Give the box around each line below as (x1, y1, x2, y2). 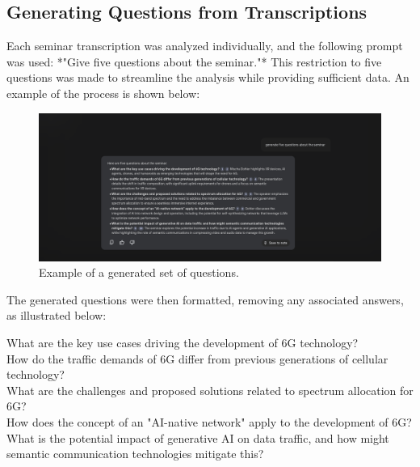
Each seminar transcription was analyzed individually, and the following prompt (6, 37, 403, 54)
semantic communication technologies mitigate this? (6, 445, 264, 462)
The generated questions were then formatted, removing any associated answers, (6, 291, 404, 308)
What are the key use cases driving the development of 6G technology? (6, 333, 359, 350)
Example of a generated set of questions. (39, 264, 239, 281)
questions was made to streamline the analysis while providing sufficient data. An (6, 69, 409, 86)
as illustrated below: (6, 307, 107, 324)
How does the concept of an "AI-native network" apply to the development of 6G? (6, 413, 412, 430)
